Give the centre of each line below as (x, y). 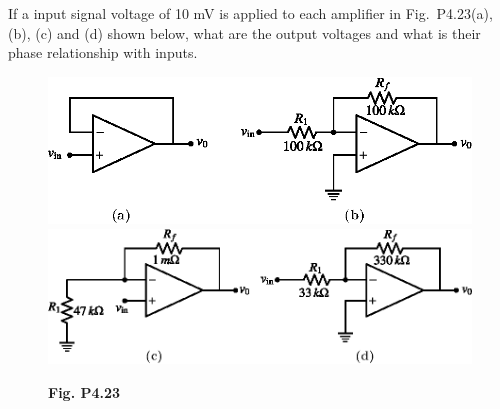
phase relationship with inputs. (103, 52)
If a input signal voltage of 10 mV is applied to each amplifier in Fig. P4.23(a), (250, 13)
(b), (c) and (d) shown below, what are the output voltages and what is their (244, 32)
